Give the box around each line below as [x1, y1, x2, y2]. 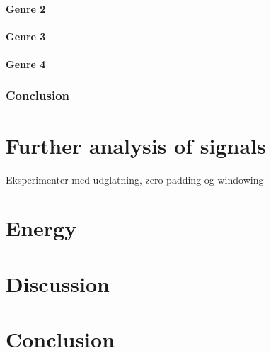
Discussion [6, 269, 110, 298]
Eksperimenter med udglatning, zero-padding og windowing [6, 172, 264, 186]
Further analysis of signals [6, 130, 266, 159]
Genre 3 [6, 28, 46, 43]
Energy [6, 213, 77, 242]
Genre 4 [6, 56, 46, 71]
